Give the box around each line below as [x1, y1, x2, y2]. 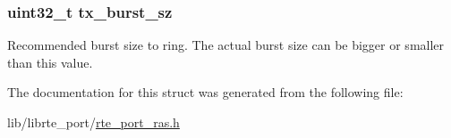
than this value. [7, 53, 93, 71]
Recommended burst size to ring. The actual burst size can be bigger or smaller [7, 36, 445, 54]
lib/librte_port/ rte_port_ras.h [7, 113, 180, 131]
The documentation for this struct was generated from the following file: [7, 83, 404, 101]
